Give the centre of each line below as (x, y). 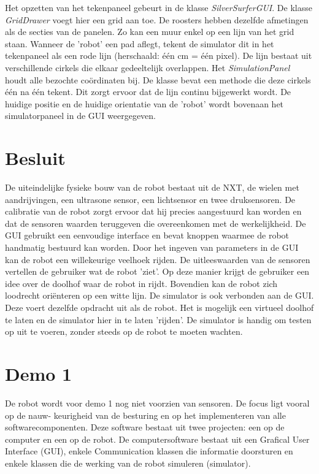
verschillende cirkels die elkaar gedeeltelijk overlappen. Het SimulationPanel (148, 67)
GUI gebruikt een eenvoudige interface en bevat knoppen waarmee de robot (147, 235)
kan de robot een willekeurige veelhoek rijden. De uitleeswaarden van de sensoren (158, 259)
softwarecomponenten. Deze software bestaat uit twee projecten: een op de (145, 427)
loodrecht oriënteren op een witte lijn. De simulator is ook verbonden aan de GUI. (159, 295)
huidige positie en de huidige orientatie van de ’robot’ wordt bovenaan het (144, 103)
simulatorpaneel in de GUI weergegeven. (81, 116)
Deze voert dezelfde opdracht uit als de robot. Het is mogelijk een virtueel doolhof (159, 307)
